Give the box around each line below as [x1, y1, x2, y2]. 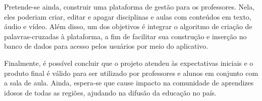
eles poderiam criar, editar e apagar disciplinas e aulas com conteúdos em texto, [4, 11, 251, 22]
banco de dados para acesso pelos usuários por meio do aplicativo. [4, 41, 208, 51]
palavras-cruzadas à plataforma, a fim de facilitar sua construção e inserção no [4, 31, 247, 41]
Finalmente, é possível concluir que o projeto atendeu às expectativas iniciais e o [4, 57, 253, 68]
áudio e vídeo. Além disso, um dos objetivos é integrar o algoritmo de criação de [4, 21, 252, 32]
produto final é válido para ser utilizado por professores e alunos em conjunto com [4, 67, 258, 78]
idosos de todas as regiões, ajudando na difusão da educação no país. [4, 87, 217, 97]
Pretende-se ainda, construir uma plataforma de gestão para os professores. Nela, [4, 2, 255, 12]
